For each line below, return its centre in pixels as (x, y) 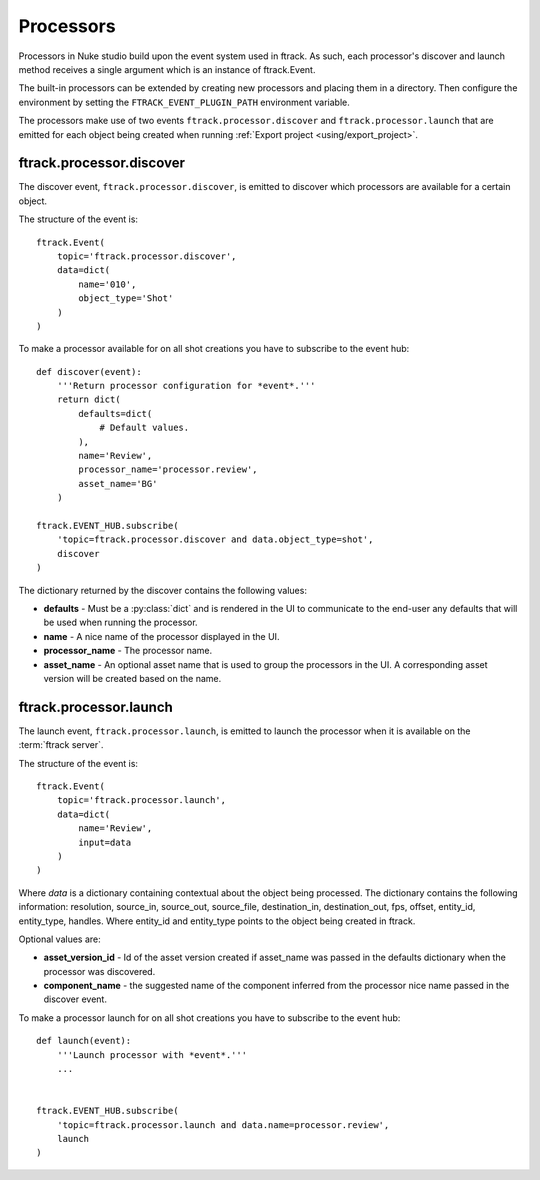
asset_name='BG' (118, 483)
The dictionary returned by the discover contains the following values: (162, 590)
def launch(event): (84, 1041)
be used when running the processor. (121, 622)
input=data (105, 842)
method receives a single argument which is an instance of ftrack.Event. (167, 69)
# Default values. (144, 428)
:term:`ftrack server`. (61, 745)
